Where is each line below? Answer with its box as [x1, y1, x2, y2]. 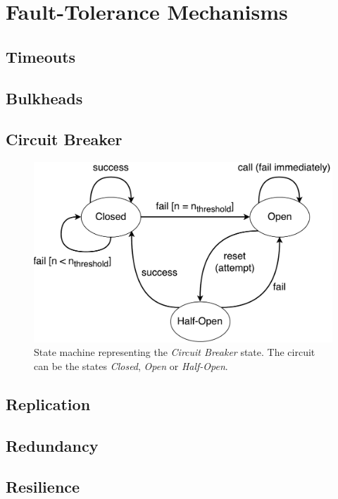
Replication [6, 393, 91, 414]
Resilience [6, 476, 80, 498]
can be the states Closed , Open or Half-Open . [34, 358, 228, 373]
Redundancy [6, 434, 99, 456]
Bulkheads [6, 87, 83, 109]
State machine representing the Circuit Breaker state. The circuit [34, 345, 315, 359]
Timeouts [6, 45, 76, 67]
